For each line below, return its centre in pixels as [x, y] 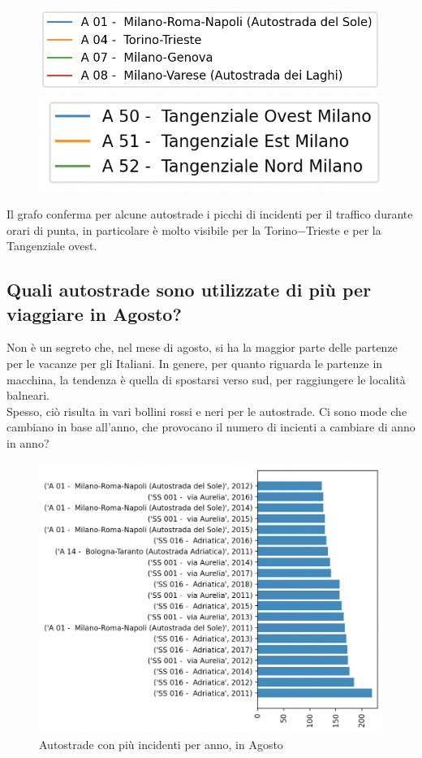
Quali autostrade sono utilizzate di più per [189, 290]
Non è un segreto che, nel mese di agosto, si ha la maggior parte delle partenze [202, 347]
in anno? [28, 442]
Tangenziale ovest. [52, 246]
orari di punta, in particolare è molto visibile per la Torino [152, 230]
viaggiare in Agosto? [94, 313]
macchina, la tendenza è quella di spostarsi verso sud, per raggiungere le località [206, 379]
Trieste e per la [344, 230]
